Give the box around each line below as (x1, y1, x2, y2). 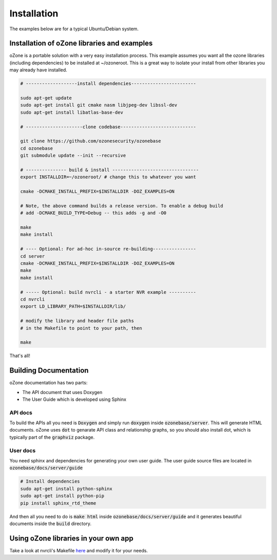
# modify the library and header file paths (20, 318, 134, 324)
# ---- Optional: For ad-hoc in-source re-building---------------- (20, 246, 196, 252)
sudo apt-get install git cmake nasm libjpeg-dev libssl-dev (20, 102, 177, 108)
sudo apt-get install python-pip (20, 493, 105, 499)
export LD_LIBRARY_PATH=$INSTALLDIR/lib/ (20, 304, 126, 309)
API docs (9, 409, 33, 416)
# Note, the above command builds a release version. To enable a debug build (20, 203, 223, 209)
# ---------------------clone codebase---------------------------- (20, 124, 196, 129)
